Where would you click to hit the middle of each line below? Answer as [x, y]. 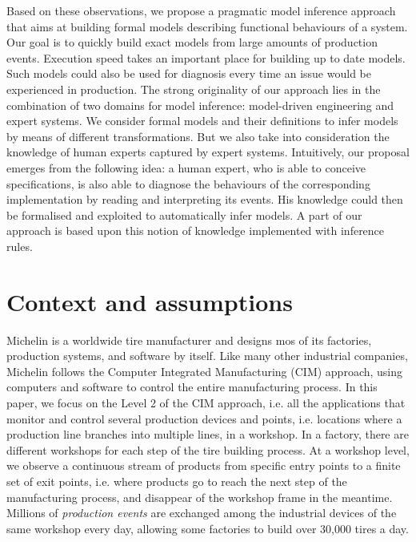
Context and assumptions [150, 301]
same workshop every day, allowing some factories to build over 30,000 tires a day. [208, 528]
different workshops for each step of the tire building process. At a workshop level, [208, 449]
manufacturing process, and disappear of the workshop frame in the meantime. [200, 497]
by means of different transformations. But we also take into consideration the [198, 136]
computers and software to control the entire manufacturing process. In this [192, 387]
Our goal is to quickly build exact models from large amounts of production [192, 42]
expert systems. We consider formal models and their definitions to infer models [202, 121]
